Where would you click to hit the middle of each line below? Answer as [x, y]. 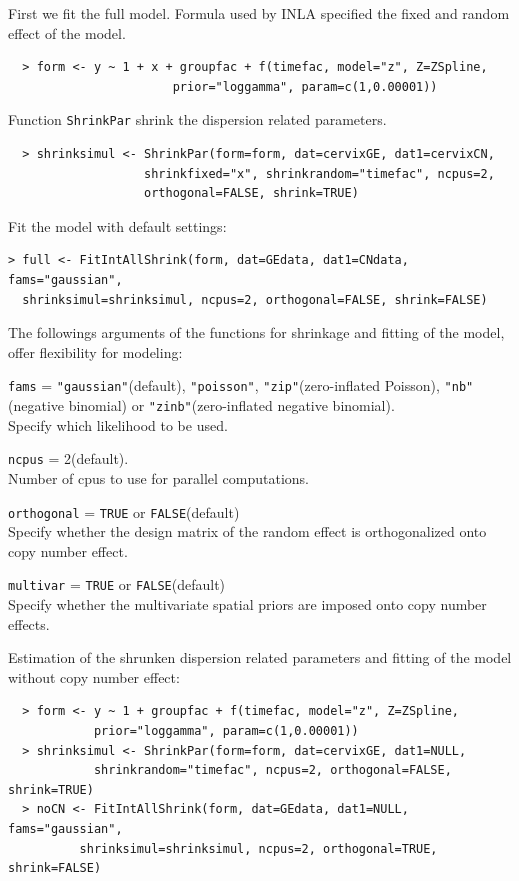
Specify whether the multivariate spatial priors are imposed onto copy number [247, 604]
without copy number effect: [94, 676]
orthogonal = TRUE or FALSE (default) [124, 511]
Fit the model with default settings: [117, 225]
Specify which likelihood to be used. [118, 424]
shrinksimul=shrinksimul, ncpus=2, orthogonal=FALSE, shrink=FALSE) [255, 299]
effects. [29, 623]
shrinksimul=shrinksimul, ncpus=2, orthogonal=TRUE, [258, 848]
